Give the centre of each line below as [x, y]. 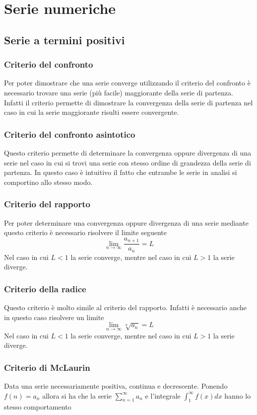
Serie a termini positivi [64, 40]
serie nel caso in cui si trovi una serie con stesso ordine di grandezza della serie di [128, 162]
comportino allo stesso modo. [48, 182]
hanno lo [238, 395]
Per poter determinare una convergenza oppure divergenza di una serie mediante [126, 222]
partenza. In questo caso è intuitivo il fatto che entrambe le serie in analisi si [121, 172]
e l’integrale [163, 395]
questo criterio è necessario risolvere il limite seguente [85, 232]
